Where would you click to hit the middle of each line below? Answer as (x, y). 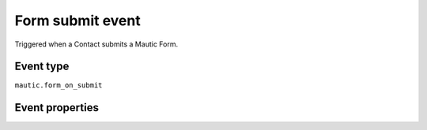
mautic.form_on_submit (59, 85)
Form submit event (78, 20)
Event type (42, 67)
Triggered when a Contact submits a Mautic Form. (96, 44)
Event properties (57, 108)
